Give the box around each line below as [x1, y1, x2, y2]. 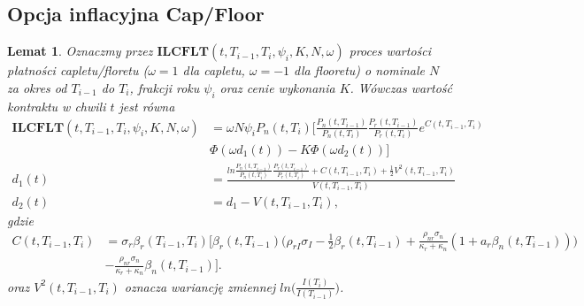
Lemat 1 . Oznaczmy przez [7, 42, 153, 60]
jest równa [119, 96, 175, 115]
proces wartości [349, 42, 432, 60]
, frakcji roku [129, 78, 200, 96]
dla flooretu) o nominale [294, 61, 426, 80]
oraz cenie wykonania [219, 78, 335, 96]
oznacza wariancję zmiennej [124, 277, 276, 295]
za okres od [7, 78, 67, 96]
